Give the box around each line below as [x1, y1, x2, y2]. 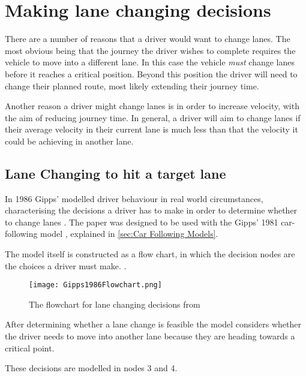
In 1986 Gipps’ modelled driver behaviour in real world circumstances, [5, 192, 263, 204]
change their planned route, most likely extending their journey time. [5, 79, 259, 92]
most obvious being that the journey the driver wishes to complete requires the [5, 44, 296, 56]
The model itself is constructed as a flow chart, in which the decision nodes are [5, 248, 295, 260]
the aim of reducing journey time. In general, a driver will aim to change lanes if [5, 111, 301, 124]
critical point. [5, 341, 55, 354]
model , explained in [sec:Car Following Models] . [40, 227, 218, 240]
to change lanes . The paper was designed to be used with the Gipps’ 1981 [5, 215, 278, 228]
